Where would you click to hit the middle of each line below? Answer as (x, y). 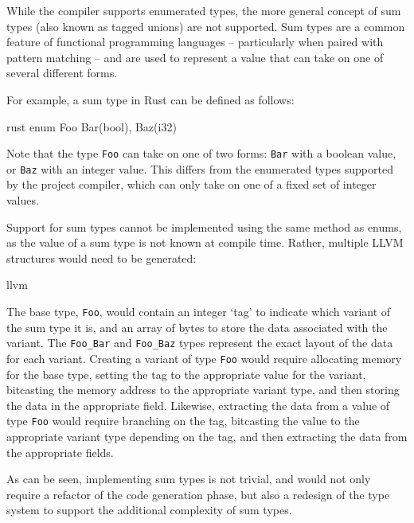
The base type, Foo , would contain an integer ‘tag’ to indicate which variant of (199, 312)
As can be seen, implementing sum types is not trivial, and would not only (189, 479)
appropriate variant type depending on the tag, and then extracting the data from (207, 437)
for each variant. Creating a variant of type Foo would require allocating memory (204, 358)
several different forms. (62, 73)
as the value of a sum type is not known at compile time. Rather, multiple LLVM (205, 242)
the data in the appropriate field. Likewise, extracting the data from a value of (198, 405)
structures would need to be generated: (102, 258)
